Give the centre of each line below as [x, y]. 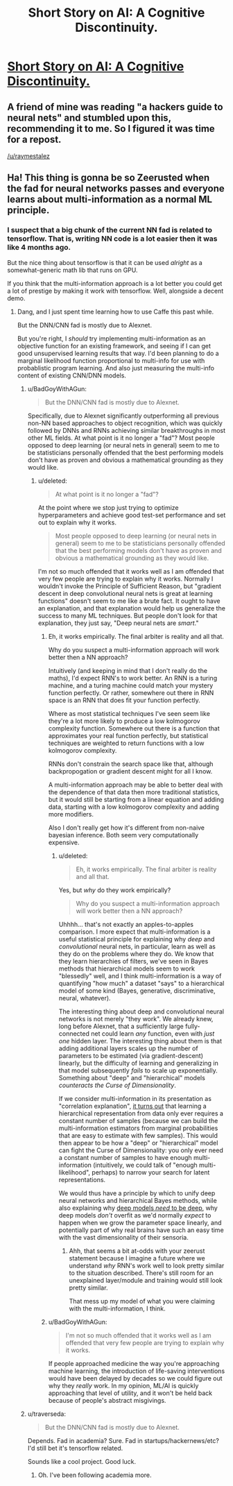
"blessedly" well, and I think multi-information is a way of [140, 975]
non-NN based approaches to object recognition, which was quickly [125, 423]
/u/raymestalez [29, 156]
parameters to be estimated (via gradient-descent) [131, 1055]
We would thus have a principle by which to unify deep [137, 1193]
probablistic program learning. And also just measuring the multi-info [116, 368]
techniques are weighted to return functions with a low [126, 743]
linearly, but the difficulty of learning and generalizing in [138, 1063]
